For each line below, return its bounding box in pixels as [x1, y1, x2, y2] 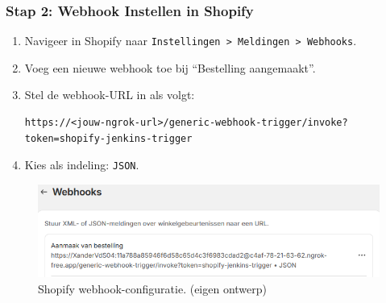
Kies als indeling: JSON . [24, 156, 139, 173]
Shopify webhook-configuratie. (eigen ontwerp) [38, 280, 268, 297]
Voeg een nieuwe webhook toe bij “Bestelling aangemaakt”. [24, 59, 316, 76]
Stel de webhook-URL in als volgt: [24, 86, 195, 103]
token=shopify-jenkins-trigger [24, 132, 193, 144]
